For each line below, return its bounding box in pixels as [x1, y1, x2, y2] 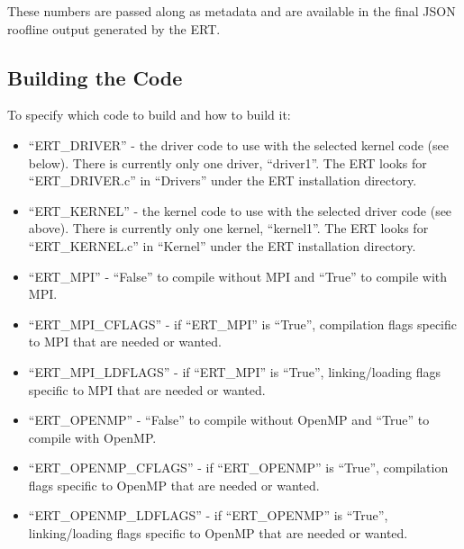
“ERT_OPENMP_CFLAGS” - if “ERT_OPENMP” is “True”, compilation [28, 458, 449, 477]
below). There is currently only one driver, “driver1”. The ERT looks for [28, 153, 427, 172]
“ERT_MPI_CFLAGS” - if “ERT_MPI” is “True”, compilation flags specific [28, 314, 457, 333]
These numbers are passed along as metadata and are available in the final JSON [7, 2, 456, 20]
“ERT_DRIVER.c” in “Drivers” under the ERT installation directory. [28, 171, 417, 190]
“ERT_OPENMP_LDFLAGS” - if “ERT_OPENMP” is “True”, [28, 506, 388, 525]
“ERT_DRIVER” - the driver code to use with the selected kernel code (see [28, 135, 449, 154]
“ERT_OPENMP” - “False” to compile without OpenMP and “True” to [28, 410, 430, 429]
